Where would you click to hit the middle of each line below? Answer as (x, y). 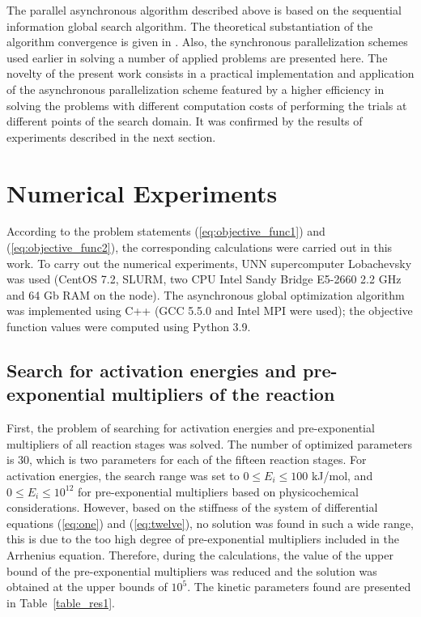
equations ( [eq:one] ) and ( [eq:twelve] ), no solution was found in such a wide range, (210, 523)
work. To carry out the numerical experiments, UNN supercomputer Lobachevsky (209, 263)
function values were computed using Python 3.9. (129, 327)
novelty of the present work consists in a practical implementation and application (210, 73)
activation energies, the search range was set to (123, 475)
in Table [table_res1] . (61, 602)
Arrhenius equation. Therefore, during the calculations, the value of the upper (200, 554)
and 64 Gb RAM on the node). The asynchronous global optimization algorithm (206, 294)
